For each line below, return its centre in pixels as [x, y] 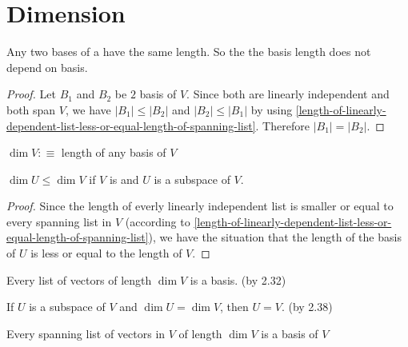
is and [124, 179]
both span [31, 109]
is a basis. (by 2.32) [238, 279]
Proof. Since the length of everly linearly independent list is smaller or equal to [200, 206]
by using [272, 109]
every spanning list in [59, 221]
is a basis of [290, 333]
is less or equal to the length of [106, 253]
